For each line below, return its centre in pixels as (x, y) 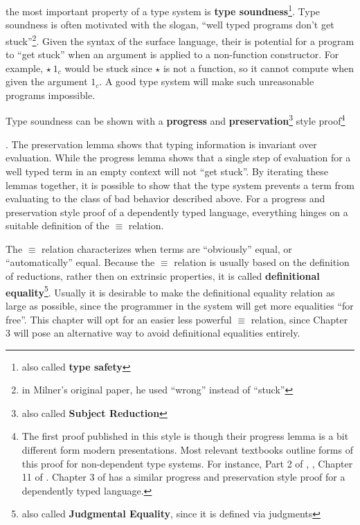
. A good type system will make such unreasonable (207, 81)
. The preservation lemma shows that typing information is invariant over (161, 144)
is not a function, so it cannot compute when (259, 68)
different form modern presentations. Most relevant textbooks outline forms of (187, 450)
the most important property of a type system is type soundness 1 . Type (163, 10)
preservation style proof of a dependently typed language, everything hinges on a (177, 212)
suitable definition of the (57, 225)
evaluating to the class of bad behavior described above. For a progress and (165, 198)
